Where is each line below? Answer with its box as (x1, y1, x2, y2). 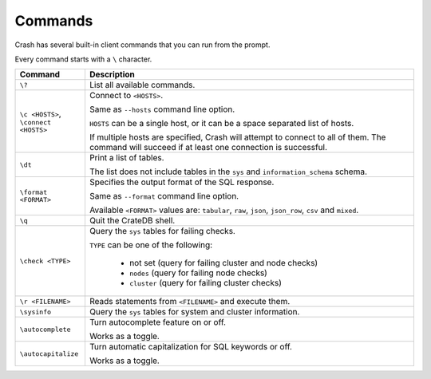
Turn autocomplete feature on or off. (89, 317, 227, 328)
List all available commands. (89, 80, 196, 91)
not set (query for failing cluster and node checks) (129, 258, 318, 269)
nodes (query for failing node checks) (129, 267, 267, 278)
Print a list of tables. (89, 152, 164, 164)
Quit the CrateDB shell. (89, 215, 176, 227)
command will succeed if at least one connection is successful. (89, 142, 327, 153)
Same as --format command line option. (89, 191, 239, 202)
